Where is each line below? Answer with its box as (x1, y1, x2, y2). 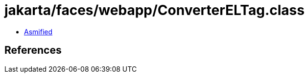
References (4, 44, 62, 57)
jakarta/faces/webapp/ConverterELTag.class (4, 2, 305, 18)
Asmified (24, 27, 53, 36)
